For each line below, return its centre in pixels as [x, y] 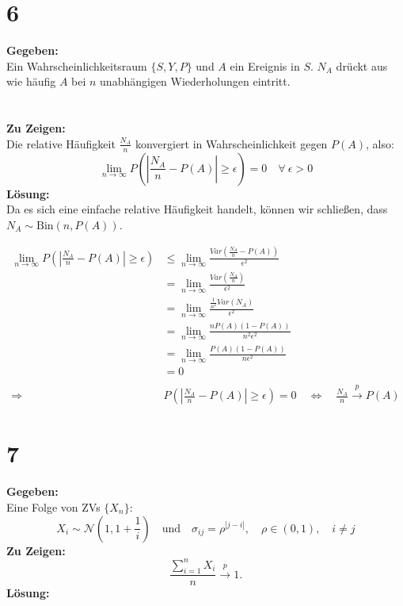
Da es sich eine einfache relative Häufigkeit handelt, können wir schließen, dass [197, 209]
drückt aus [362, 65]
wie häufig [31, 81]
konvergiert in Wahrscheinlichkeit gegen [231, 143]
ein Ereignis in [265, 65]
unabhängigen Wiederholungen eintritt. [195, 81]
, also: [380, 143]
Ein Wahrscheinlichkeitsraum [77, 65]
